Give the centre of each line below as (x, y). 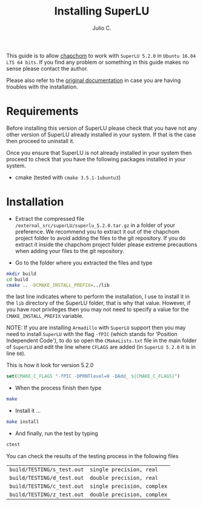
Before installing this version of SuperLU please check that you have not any (102, 128)
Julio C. (102, 28)
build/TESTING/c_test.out (47, 486)
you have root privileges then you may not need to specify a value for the (98, 309)
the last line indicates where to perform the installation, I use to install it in (98, 297)
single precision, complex (129, 486)
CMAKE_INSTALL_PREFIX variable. (45, 316)
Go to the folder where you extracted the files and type (84, 263)
